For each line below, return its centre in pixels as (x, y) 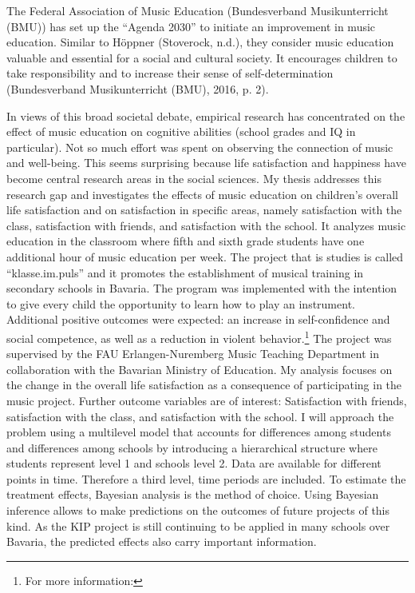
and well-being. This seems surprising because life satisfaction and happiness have (206, 163)
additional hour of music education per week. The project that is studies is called (205, 256)
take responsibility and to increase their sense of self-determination (170, 73)
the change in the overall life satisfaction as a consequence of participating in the (204, 385)
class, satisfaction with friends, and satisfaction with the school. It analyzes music (206, 225)
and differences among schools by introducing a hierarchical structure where (192, 447)
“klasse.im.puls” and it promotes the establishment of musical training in (185, 272)
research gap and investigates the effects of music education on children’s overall (202, 194)
